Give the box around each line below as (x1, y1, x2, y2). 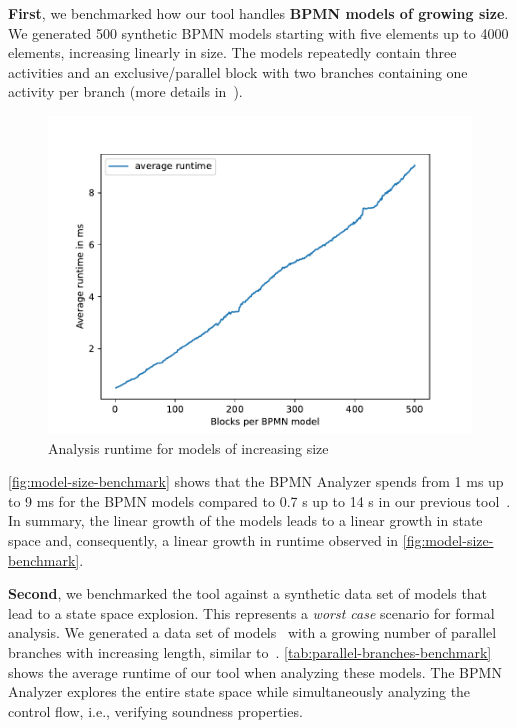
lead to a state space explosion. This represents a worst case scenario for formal (8, 602, 495, 623)
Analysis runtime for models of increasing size (48, 437, 329, 458)
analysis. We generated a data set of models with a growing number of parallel (8, 622, 497, 643)
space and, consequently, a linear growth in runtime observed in (8, 529, 399, 550)
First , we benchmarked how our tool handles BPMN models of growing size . (8, 3, 509, 23)
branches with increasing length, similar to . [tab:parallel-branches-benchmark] (8, 641, 492, 662)
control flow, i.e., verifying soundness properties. (8, 700, 303, 721)
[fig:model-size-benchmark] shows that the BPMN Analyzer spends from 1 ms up (8, 471, 504, 492)
